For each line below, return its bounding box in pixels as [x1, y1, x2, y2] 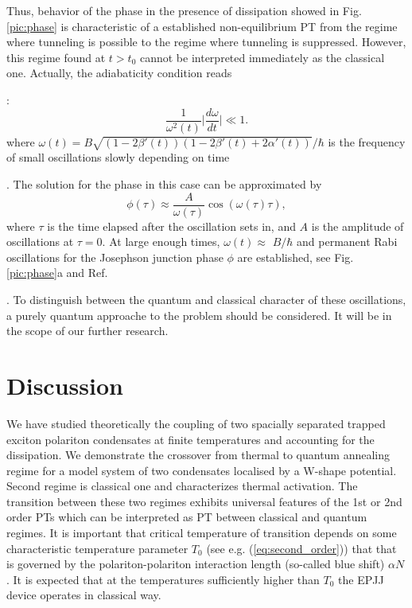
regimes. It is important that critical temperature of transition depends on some [6, 524, 397, 541]
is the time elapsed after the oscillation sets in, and [47, 217, 296, 234]
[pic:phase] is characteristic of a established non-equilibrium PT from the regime [6, 18, 398, 34]
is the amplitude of [311, 217, 404, 234]
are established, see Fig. [237, 248, 354, 265]
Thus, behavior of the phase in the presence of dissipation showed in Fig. [6, 2, 362, 18]
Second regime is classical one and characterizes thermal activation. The [6, 477, 358, 494]
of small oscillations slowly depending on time [6, 149, 230, 166]
